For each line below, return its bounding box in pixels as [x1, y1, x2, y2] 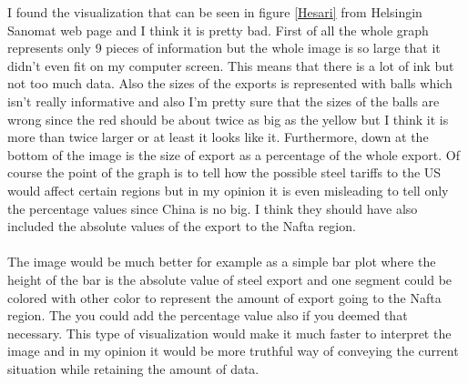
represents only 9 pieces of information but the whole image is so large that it [7, 38, 441, 57]
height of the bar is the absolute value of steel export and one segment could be [7, 269, 453, 288]
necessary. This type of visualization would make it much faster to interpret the [7, 323, 452, 342]
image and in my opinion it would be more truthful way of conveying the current [7, 341, 459, 360]
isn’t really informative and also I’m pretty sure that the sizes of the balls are [7, 91, 440, 110]
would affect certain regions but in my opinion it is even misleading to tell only [7, 180, 449, 199]
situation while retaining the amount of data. [7, 359, 259, 378]
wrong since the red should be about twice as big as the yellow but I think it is [7, 109, 449, 128]
